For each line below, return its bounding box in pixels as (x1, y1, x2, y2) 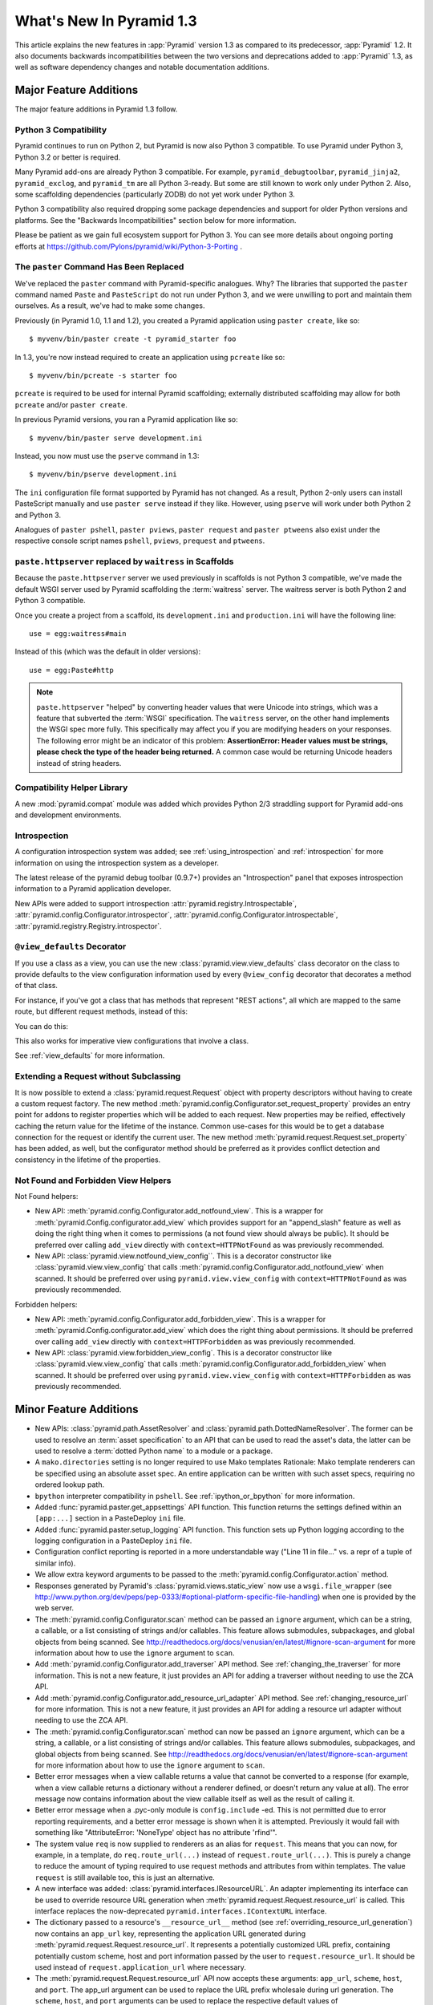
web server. (34, 1603, 75, 1613)
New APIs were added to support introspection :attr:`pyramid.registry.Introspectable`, (14, 898, 297, 908)
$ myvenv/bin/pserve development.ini (29, 470, 178, 479)
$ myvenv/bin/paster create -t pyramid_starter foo (29, 334, 237, 344)
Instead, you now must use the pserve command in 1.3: (14, 451, 200, 460)
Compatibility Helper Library (14, 782, 128, 793)
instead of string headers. (36, 758, 122, 768)
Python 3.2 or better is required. (14, 152, 121, 162)
